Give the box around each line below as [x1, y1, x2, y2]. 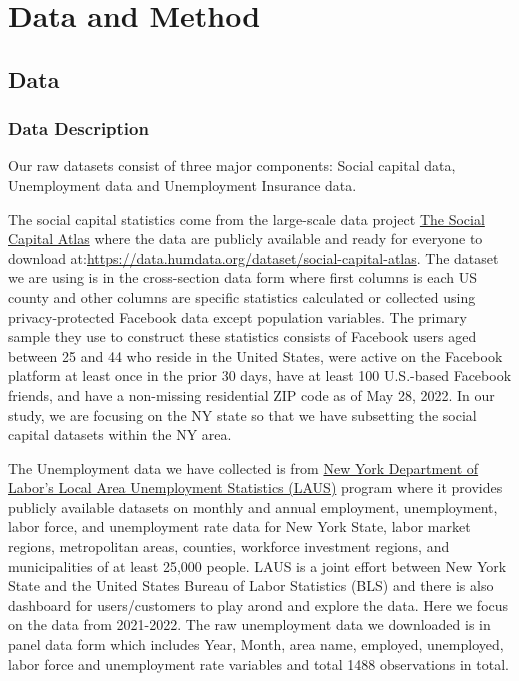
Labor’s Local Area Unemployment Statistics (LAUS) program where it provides [8, 477, 503, 498]
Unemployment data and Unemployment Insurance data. [8, 174, 357, 195]
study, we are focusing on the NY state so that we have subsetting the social [8, 404, 477, 425]
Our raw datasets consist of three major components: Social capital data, [8, 155, 456, 176]
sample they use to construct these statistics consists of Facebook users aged [8, 326, 477, 347]
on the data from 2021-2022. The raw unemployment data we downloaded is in [8, 614, 491, 635]
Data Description [8, 116, 149, 141]
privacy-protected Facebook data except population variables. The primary [8, 306, 468, 327]
